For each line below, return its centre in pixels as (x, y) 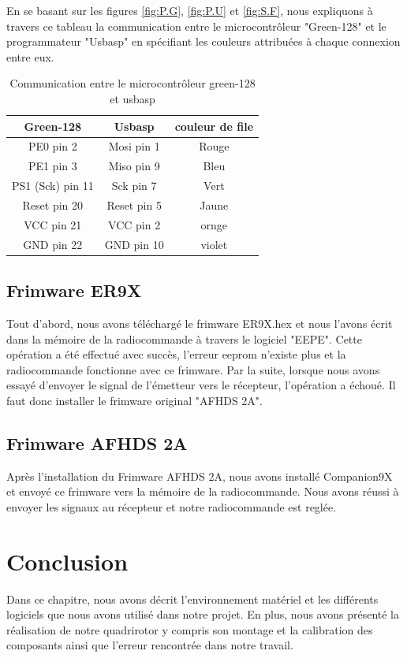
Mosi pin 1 (134, 146)
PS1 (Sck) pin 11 (53, 186)
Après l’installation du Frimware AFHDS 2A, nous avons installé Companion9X (200, 476)
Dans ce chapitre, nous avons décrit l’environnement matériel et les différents (192, 599)
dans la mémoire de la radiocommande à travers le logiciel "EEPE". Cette (184, 338)
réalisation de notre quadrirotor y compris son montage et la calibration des (190, 629)
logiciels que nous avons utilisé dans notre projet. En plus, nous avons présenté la (203, 614)
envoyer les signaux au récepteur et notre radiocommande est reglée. (172, 506)
